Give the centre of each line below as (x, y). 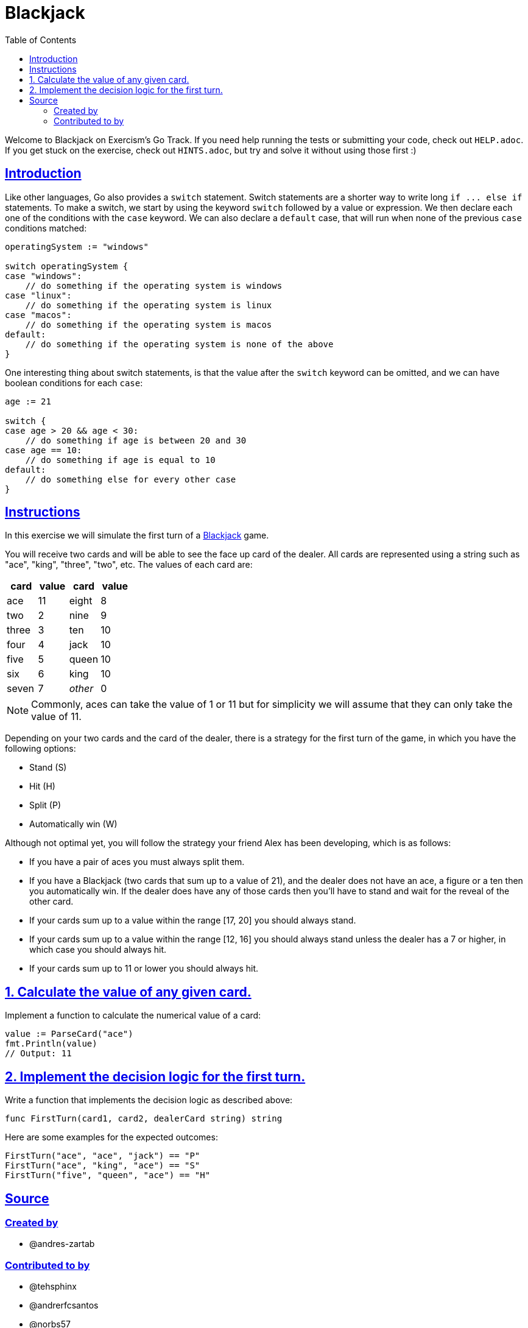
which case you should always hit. (98, 950)
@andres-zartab (62, 1244)
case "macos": (38, 315)
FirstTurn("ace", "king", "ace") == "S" (103, 1166)
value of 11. (56, 717)
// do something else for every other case (131, 479)
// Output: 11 (38, 1054)
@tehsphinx (53, 1287)
